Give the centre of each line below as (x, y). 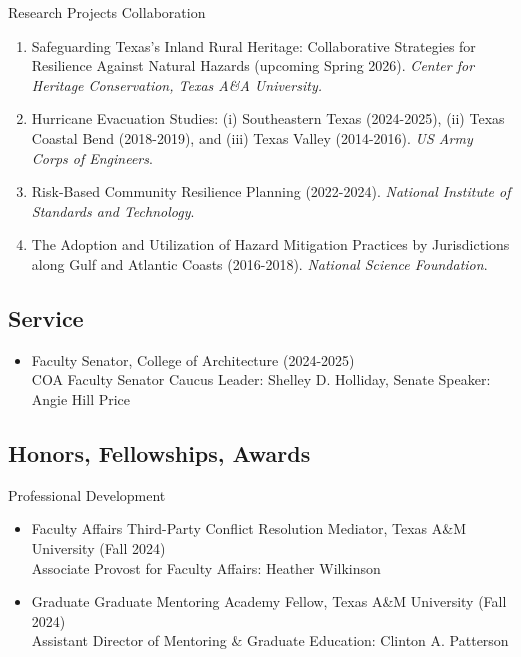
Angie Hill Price (81, 398)
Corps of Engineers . (92, 157)
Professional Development (87, 494)
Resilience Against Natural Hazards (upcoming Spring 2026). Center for (253, 65)
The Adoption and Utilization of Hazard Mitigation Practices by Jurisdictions (270, 244)
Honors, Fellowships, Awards (159, 452)
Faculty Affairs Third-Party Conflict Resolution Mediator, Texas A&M (249, 528)
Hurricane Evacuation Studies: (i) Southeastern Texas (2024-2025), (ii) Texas (268, 118)
